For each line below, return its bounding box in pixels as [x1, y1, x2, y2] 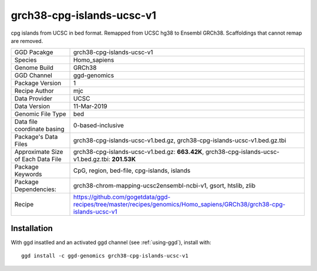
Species [14, 56, 37, 64]
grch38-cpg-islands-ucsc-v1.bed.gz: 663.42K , [73, 148, 204, 156]
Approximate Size [14, 148, 63, 156]
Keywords [14, 170, 42, 179]
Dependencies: [14, 185, 57, 193]
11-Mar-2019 [73, 102, 108, 111]
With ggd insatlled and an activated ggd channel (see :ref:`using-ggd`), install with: [11, 239, 211, 246]
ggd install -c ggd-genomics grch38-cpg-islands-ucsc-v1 [21, 253, 189, 259]
